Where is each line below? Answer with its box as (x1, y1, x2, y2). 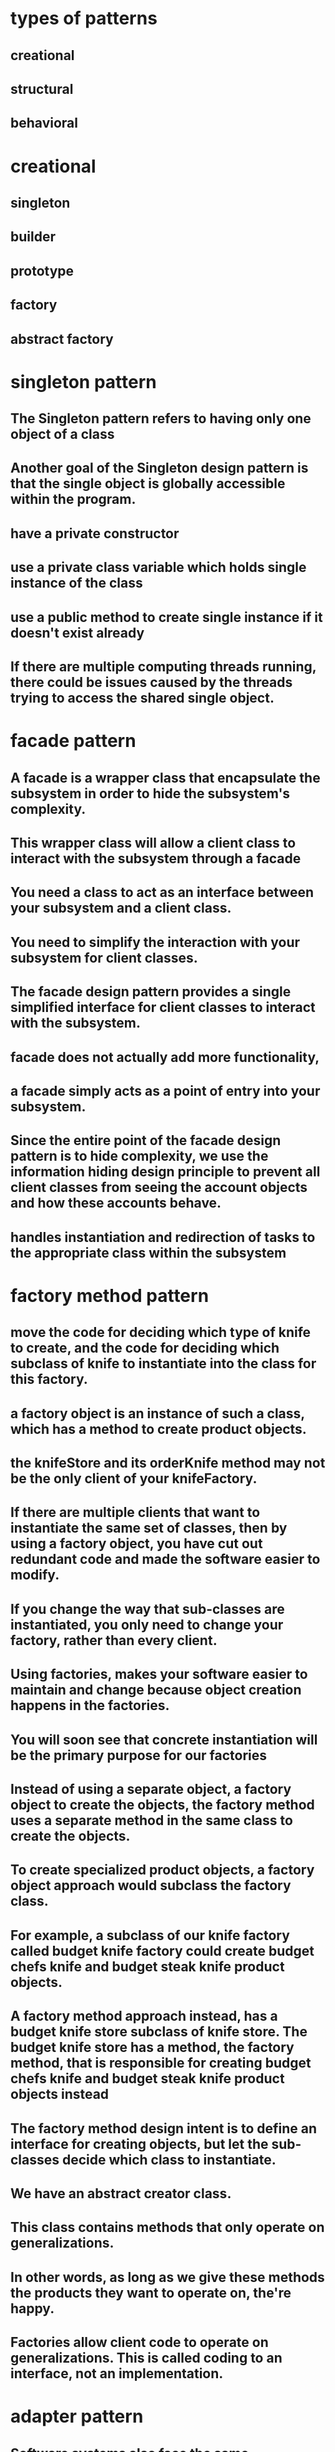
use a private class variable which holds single (10, 559, 307, 576)
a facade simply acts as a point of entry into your (10, 1082, 321, 1099)
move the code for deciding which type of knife (10, 1324, 312, 1341)
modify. (10, 1567, 60, 1584)
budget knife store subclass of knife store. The (10, 2023, 308, 2041)
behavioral (10, 115, 78, 132)
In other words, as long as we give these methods (10, 2268, 325, 2286)
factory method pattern (10, 1284, 210, 1307)
